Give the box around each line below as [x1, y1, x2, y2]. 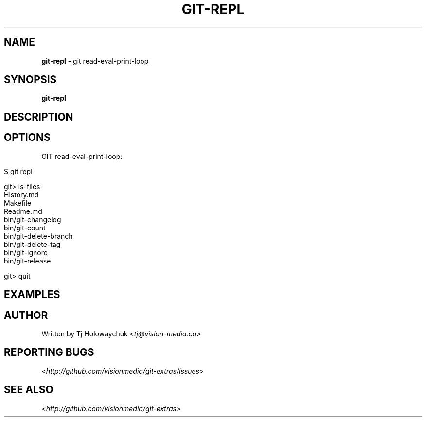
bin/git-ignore [4, 248, 48, 257]
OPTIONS [4, 131, 51, 144]
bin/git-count [4, 223, 46, 232]
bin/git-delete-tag [4, 240, 61, 248]
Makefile [4, 198, 32, 207]
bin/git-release [4, 256, 51, 265]
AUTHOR [4, 309, 48, 321]
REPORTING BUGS [4, 346, 94, 359]
